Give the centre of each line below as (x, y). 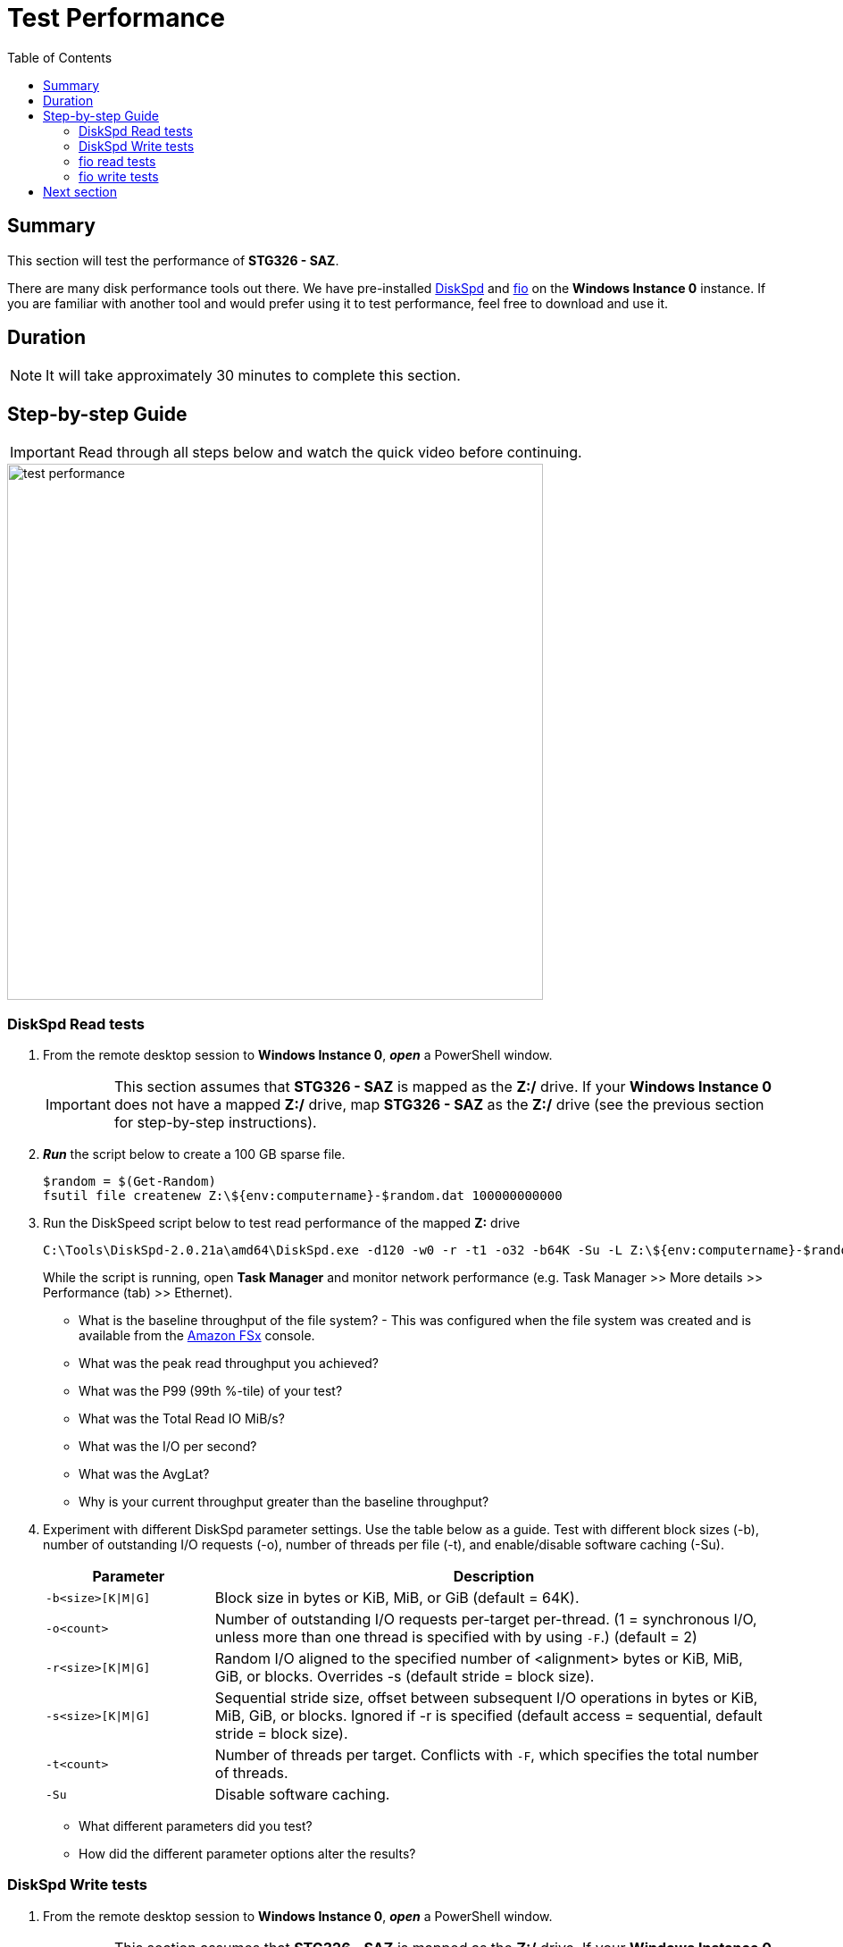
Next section (80, 191)
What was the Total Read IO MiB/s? (182, 1419)
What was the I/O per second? (168, 1447)
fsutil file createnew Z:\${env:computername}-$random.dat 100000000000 (303, 1196)
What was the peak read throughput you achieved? (229, 1364)
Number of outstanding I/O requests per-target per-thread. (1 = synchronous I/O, (486, 1620)
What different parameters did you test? (196, 1826)
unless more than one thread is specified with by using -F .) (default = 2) (456, 1637)
